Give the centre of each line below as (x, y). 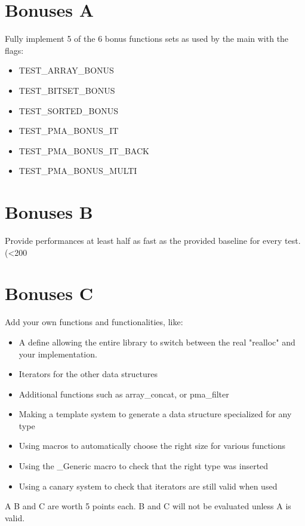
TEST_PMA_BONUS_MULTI (78, 171)
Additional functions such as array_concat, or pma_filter (124, 394)
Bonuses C (49, 293)
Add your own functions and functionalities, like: (94, 322)
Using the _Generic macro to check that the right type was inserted (144, 466)
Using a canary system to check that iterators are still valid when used (148, 486)
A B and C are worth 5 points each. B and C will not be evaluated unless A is (148, 506)
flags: (14, 50)
